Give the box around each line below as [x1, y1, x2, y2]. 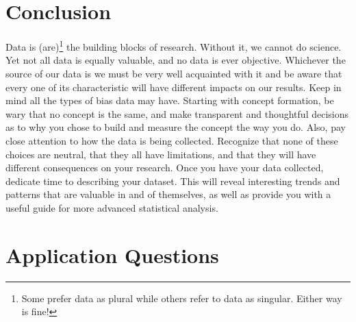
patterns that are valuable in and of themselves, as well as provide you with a [5, 187, 331, 201]
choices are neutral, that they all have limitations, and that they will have [5, 147, 316, 161]
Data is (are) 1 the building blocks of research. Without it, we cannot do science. [5, 38, 342, 53]
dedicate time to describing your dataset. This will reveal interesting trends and [5, 173, 340, 188]
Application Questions [5, 240, 219, 269]
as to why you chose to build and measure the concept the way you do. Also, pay [5, 120, 346, 134]
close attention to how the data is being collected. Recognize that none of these [5, 133, 338, 147]
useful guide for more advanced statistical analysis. [5, 200, 218, 214]
